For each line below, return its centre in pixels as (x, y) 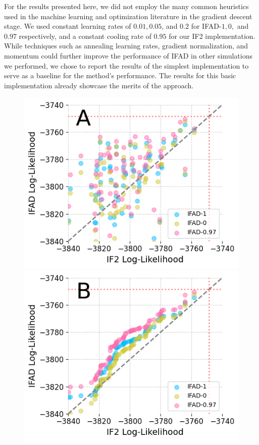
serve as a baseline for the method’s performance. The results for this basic (120, 75)
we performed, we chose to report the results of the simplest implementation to (126, 65)
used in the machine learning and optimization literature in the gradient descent (128, 16)
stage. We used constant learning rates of (68, 26)
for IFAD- (206, 26)
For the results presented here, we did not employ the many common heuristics (126, 6)
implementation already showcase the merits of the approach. (99, 85)
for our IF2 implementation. (212, 36)
